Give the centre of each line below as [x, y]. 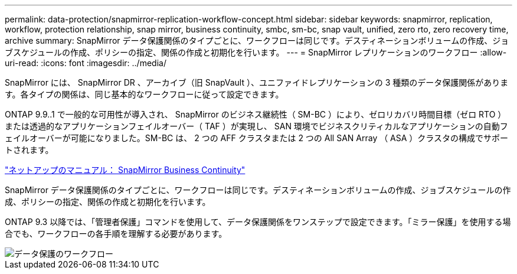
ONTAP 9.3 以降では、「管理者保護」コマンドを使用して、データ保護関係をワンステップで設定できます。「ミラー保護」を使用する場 [258, 222]
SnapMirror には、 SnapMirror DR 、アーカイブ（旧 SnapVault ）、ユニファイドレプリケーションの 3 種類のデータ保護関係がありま [257, 82]
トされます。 [29, 150]
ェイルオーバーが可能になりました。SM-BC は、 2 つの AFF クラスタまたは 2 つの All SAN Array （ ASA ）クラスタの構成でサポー [257, 138]
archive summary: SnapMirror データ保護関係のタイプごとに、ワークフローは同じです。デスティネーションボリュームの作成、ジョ [257, 40]
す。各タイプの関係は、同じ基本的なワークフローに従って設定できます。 [144, 94]
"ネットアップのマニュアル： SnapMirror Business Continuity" [125, 170]
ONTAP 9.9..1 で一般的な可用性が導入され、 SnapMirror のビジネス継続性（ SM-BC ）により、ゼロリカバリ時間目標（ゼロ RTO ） [256, 114]
